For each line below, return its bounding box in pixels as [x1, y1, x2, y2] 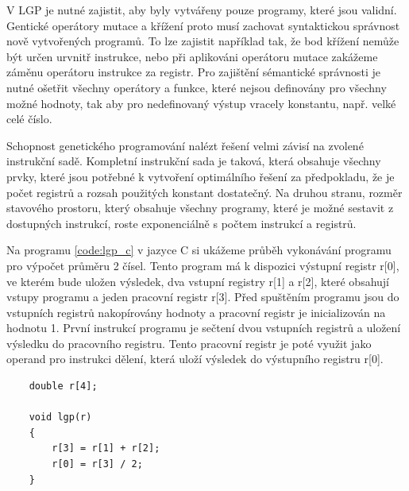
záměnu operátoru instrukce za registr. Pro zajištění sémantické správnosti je [6, 64, 381, 80]
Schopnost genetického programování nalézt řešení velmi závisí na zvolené [6, 137, 364, 153]
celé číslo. [6, 110, 52, 127]
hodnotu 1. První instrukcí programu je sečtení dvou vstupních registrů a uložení [6, 319, 401, 336]
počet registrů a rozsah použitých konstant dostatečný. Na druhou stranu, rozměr [6, 184, 403, 200]
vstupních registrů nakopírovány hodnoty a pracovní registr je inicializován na [6, 303, 386, 320]
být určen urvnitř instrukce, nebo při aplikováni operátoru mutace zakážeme [6, 48, 378, 64]
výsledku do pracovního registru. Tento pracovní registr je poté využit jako [6, 334, 372, 351]
